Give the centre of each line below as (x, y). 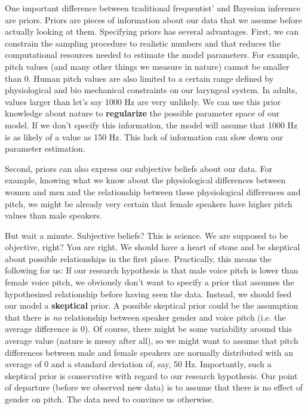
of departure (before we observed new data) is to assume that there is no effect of (154, 387)
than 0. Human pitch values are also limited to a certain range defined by (139, 78)
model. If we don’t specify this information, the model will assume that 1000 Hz (151, 124)
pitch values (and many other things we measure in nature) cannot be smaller (147, 66)
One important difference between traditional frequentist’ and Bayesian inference (153, 8)
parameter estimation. (45, 148)
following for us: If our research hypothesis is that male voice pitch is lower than (152, 270)
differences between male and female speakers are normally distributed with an (149, 352)
